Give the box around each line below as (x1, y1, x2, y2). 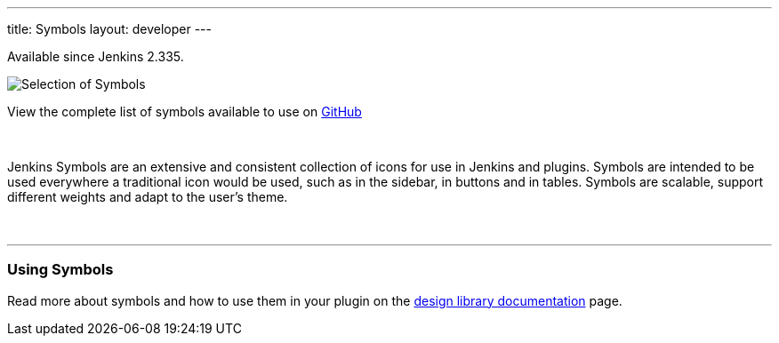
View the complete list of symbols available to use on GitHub (7, 104, 362, 119)
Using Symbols (7, 260, 114, 279)
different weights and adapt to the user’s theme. (7, 189, 288, 204)
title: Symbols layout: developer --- (7, 21, 213, 36)
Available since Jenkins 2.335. (7, 49, 184, 64)
